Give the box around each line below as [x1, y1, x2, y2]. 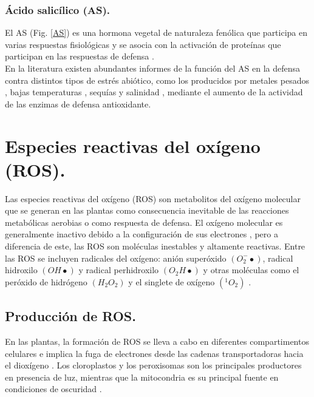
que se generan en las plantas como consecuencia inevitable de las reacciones [5, 204, 289, 217]
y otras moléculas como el [203, 263, 299, 276]
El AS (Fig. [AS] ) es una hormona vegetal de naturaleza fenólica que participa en [5, 26, 308, 39]
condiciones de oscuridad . [5, 382, 102, 395]
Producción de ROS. [5, 307, 136, 325]
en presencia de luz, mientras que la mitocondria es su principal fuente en [5, 370, 279, 383]
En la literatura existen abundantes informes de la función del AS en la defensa [5, 62, 300, 74]
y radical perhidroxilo [78, 263, 159, 276]
